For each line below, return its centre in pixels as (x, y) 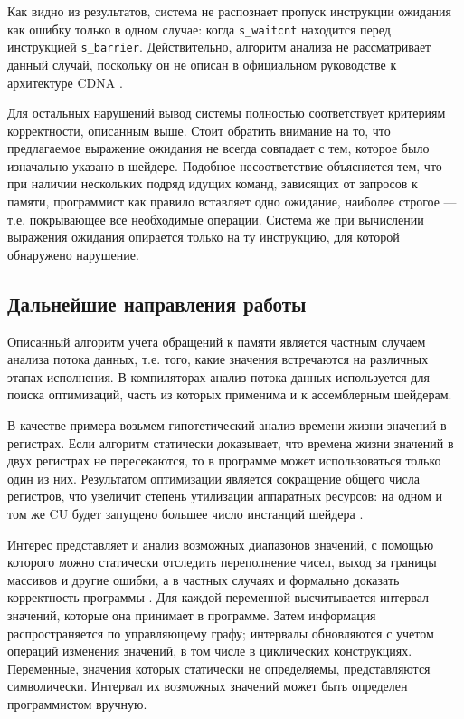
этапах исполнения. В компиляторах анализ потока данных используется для (218, 376)
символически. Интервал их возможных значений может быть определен (208, 686)
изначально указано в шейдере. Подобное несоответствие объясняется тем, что (225, 165)
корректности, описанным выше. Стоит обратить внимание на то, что (199, 130)
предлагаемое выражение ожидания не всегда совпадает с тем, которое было (218, 148)
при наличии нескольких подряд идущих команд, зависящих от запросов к (213, 183)
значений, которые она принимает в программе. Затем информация (192, 614)
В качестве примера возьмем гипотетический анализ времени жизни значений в (227, 425)
